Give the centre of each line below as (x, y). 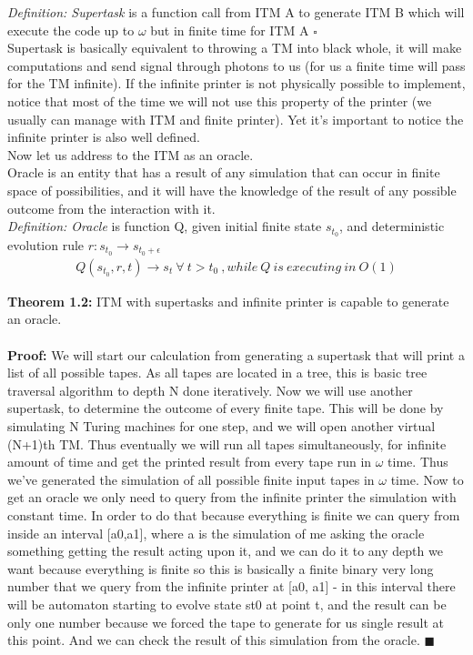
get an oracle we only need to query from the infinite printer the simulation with (232, 497)
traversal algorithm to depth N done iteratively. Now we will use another (210, 390)
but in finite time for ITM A (230, 30)
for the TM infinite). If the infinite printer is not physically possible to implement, (236, 83)
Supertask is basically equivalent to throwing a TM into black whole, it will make (235, 48)
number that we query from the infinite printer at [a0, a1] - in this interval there (231, 586)
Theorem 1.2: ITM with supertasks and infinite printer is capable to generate (228, 301)
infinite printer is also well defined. (104, 137)
